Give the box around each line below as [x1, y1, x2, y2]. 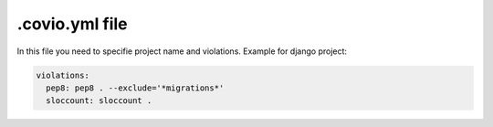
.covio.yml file [16, 14, 128, 34]
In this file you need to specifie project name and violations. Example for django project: [16, 46, 347, 57]
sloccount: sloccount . [46, 96, 152, 106]
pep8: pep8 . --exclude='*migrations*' [46, 82, 225, 93]
